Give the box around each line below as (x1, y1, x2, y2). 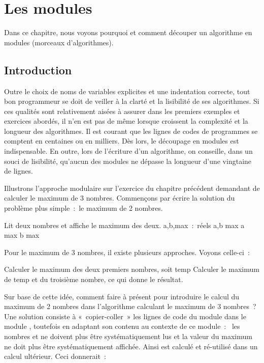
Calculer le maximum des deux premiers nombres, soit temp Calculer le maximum (4, 264, 259, 274)
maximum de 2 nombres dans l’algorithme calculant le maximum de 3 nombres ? (4, 301, 256, 312)
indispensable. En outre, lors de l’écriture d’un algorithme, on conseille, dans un (4, 146, 253, 156)
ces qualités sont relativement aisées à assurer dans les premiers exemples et (4, 105, 240, 116)
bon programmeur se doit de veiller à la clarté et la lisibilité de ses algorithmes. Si (4, 96, 259, 106)
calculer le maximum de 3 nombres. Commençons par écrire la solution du (4, 192, 235, 203)
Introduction (4, 62, 72, 77)
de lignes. (4, 165, 33, 176)
